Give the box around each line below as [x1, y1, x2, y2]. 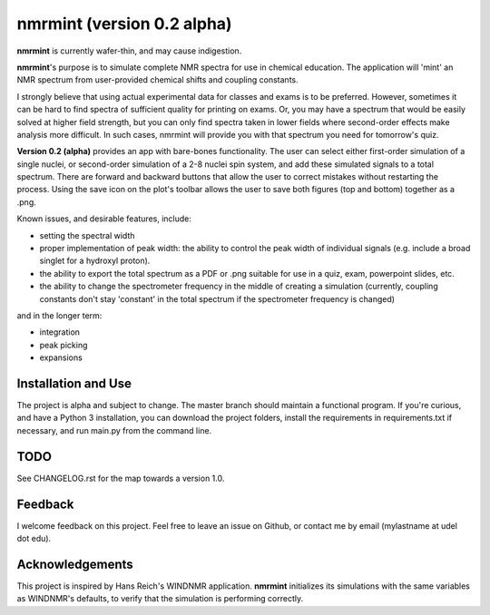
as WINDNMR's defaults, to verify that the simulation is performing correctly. [16, 593, 304, 604]
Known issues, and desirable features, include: [16, 213, 192, 224]
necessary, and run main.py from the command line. [16, 425, 212, 435]
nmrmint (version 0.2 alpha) [16, 14, 232, 34]
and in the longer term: [16, 309, 103, 321]
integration [39, 327, 81, 337]
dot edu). [16, 533, 52, 544]
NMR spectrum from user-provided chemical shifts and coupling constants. [16, 74, 299, 85]
